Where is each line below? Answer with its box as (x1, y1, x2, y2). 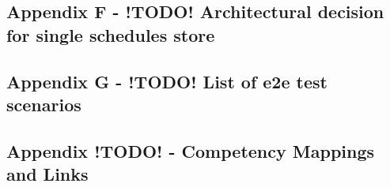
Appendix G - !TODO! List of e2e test (6, 69, 328, 93)
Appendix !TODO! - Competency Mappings (6, 138, 375, 163)
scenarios (6, 92, 81, 116)
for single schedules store (6, 22, 215, 47)
